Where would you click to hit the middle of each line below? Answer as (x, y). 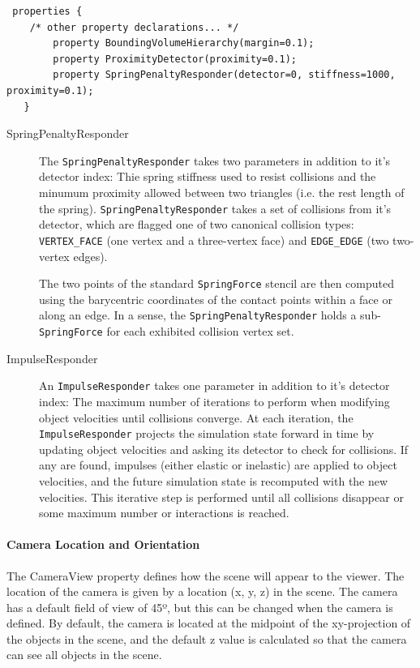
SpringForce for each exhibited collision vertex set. (167, 331)
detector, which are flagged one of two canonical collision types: (197, 224)
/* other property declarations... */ (134, 27)
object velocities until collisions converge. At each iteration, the (196, 417)
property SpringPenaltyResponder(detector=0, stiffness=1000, (224, 75)
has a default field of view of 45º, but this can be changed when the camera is (200, 607)
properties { (47, 11)
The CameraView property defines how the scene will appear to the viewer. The (206, 575)
